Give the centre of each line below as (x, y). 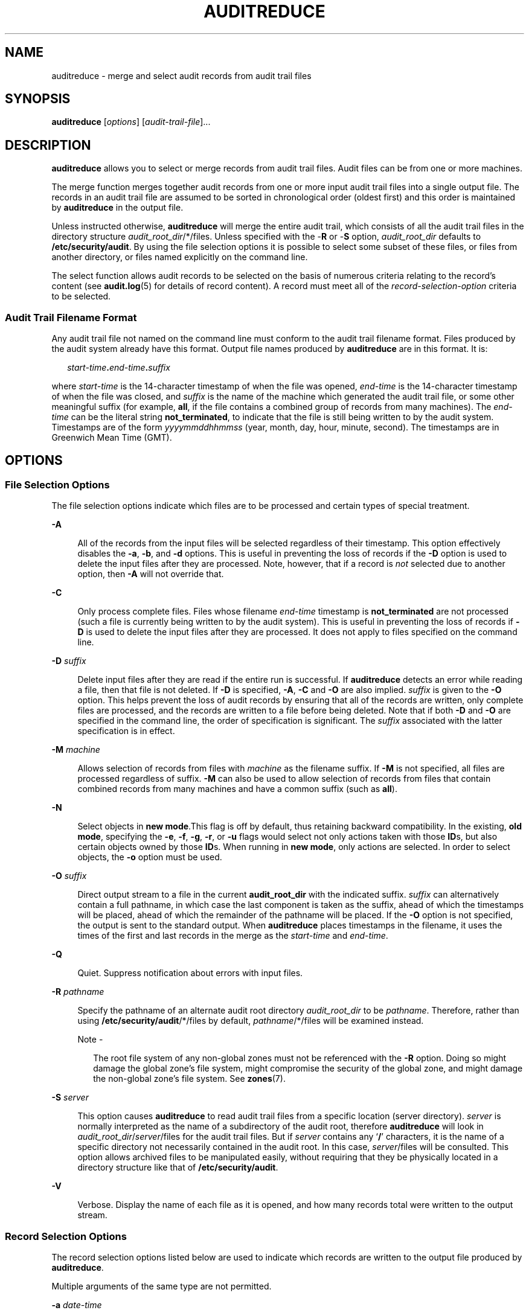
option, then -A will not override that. (151, 574)
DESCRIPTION (48, 145)
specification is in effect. (126, 731)
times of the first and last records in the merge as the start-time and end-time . (233, 936)
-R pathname (78, 992)
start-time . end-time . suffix (119, 368)
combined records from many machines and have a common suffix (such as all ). (237, 789)
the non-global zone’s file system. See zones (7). (189, 1079)
